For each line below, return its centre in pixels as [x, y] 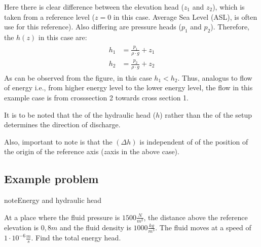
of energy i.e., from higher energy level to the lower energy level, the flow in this [128, 87]
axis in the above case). [143, 151]
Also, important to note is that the [58, 141]
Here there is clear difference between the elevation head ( [94, 7]
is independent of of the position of [194, 141]
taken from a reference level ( [49, 16]
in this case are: [63, 37]
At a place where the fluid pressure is [62, 217]
